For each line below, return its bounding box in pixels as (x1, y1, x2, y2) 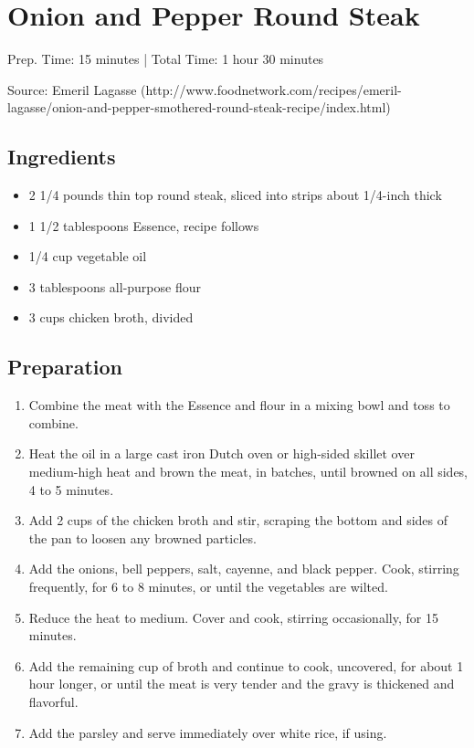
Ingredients (7, 142, 116, 171)
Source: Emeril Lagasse (7, 79, 137, 99)
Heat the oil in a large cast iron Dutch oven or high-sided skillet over (28, 444, 415, 463)
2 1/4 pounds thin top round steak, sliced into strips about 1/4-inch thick (28, 185, 442, 205)
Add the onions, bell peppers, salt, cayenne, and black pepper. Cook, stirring (28, 559, 459, 578)
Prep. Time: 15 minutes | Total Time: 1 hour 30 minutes (7, 49, 324, 68)
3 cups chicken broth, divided (28, 308, 194, 327)
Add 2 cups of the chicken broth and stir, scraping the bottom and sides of (28, 511, 448, 530)
